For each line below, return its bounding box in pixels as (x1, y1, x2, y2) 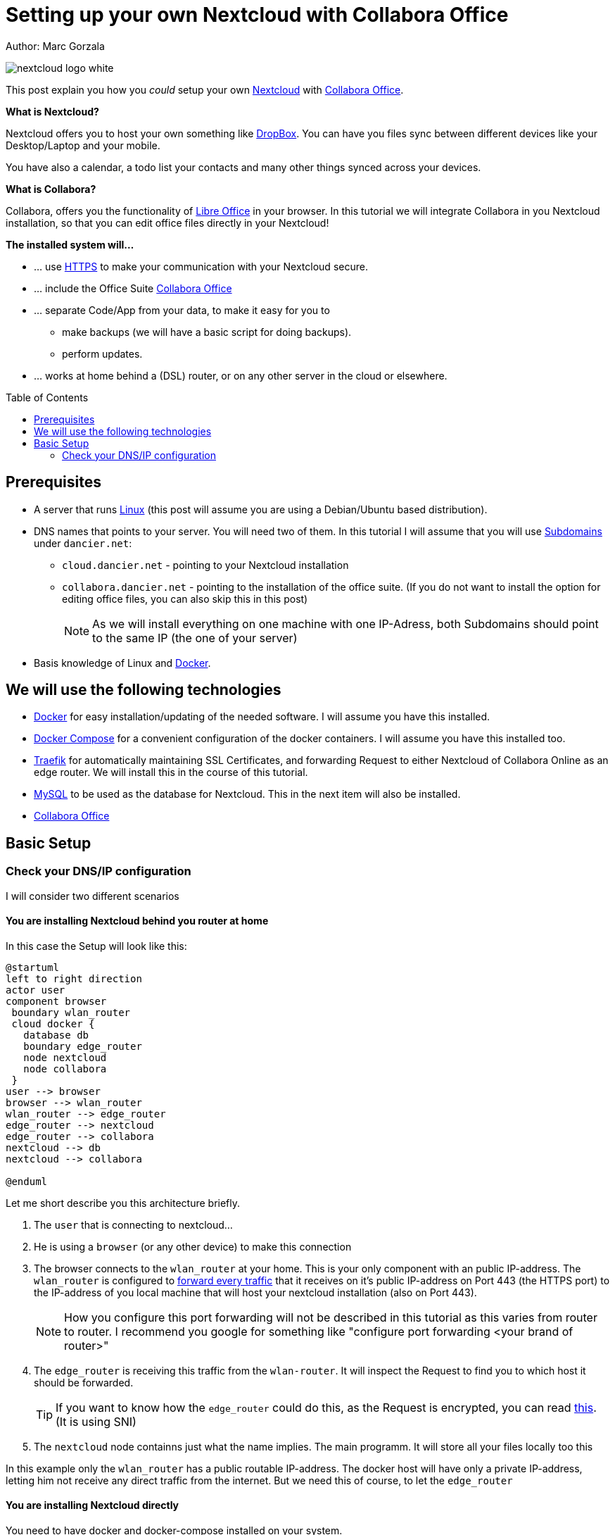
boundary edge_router (23, 1040, 142, 1052)
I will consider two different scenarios (6, 889, 179, 902)
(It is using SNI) (56, 1414, 137, 1429)
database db (23, 1029, 89, 1041)
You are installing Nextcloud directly (6, 1499, 179, 1512)
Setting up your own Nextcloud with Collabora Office (6, 3, 509, 27)
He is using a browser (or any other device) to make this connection (34, 1240, 352, 1253)
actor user (6, 984, 65, 996)
